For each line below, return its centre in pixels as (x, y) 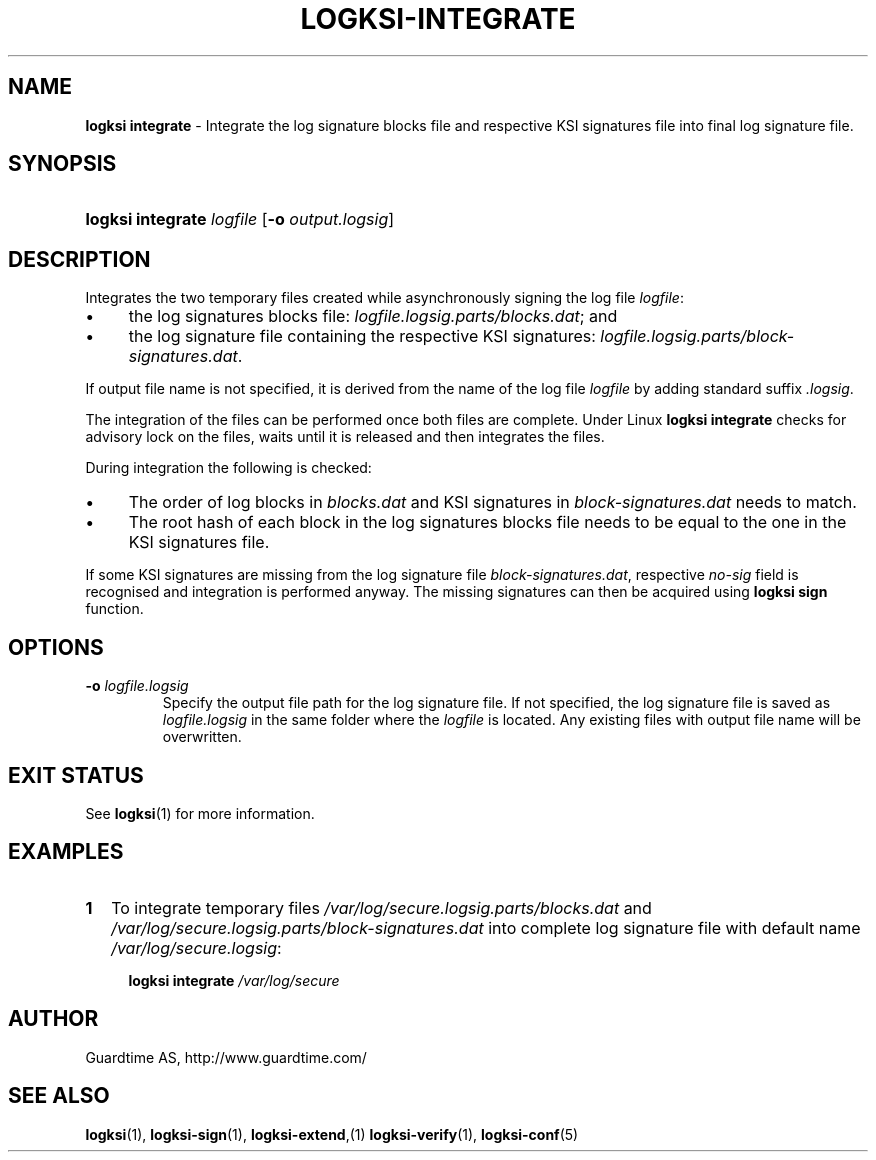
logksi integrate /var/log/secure (234, 980)
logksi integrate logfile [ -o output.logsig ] (240, 219)
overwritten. (202, 737)
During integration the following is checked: (228, 468)
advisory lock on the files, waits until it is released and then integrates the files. (345, 437)
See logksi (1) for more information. (200, 813)
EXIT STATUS (76, 775)
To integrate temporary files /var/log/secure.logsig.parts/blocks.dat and (381, 907)
